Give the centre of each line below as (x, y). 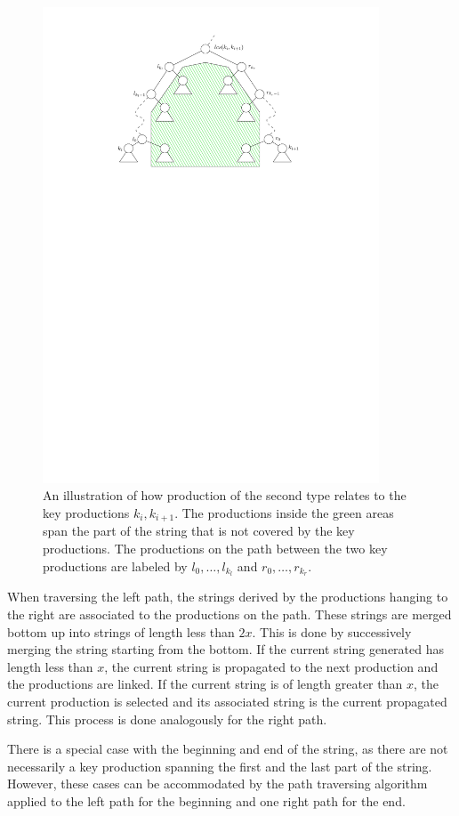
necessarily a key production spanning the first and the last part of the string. (220, 766)
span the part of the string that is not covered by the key (199, 531)
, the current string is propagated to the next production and (271, 666)
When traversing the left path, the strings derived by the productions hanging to (228, 597)
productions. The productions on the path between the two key (215, 548)
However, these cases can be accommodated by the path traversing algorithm (217, 784)
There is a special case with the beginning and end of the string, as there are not (228, 749)
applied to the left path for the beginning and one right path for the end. (206, 800)
